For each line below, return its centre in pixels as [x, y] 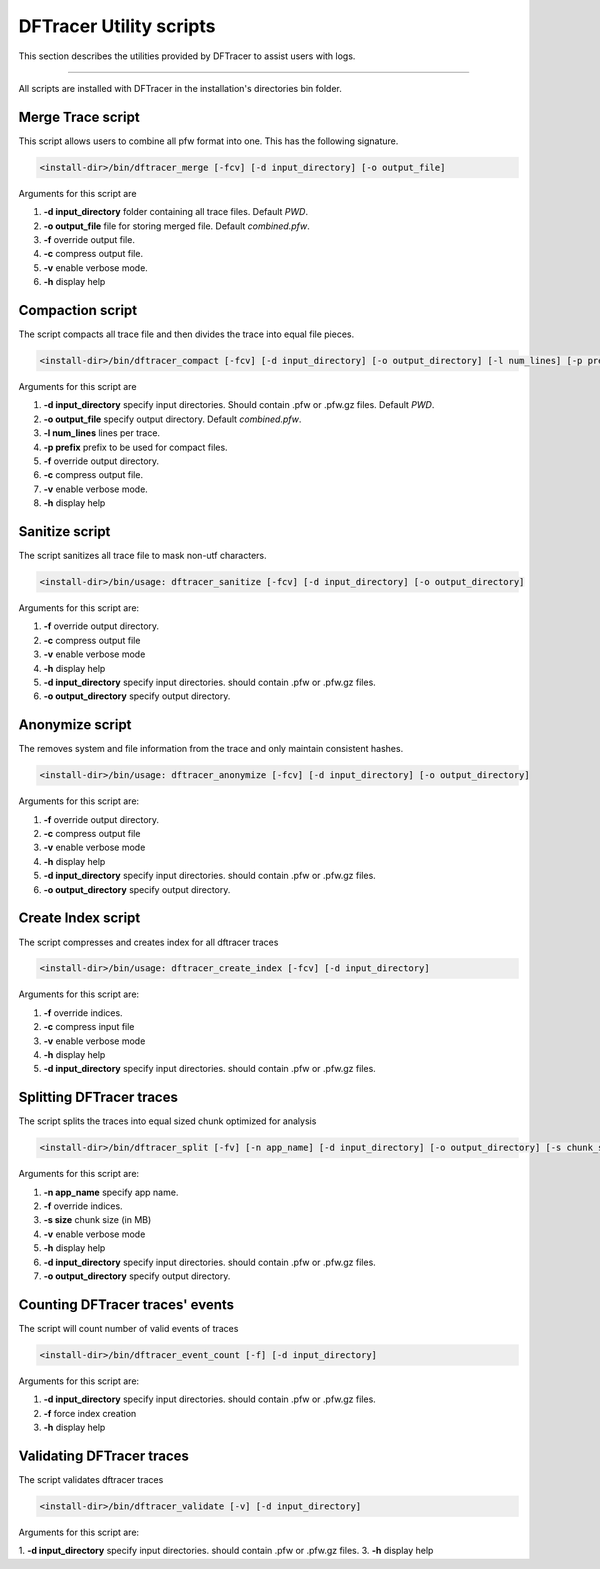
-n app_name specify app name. [111, 1192]
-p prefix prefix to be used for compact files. [136, 447]
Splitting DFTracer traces [98, 1097]
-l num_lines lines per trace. [101, 433]
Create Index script [79, 918]
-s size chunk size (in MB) [97, 1220]
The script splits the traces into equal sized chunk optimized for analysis [167, 1121]
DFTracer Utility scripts [117, 26]
